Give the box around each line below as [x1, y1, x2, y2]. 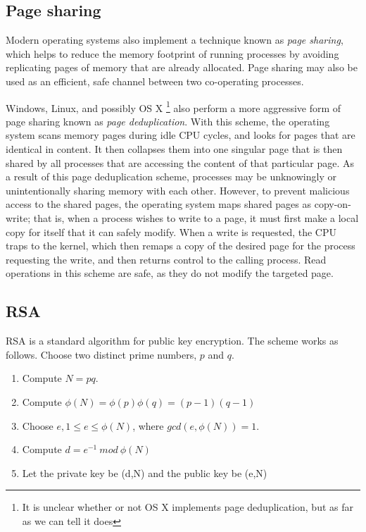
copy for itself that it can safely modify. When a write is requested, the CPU [6, 224, 337, 239]
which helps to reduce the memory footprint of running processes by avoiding [6, 46, 339, 61]
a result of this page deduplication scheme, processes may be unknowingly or [6, 169, 336, 184]
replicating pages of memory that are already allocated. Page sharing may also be [6, 60, 358, 75]
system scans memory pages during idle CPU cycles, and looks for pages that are [6, 128, 355, 142]
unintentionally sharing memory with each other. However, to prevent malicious [6, 183, 350, 197]
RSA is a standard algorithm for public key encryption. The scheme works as [6, 333, 339, 348]
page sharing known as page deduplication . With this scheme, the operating [6, 113, 330, 128]
